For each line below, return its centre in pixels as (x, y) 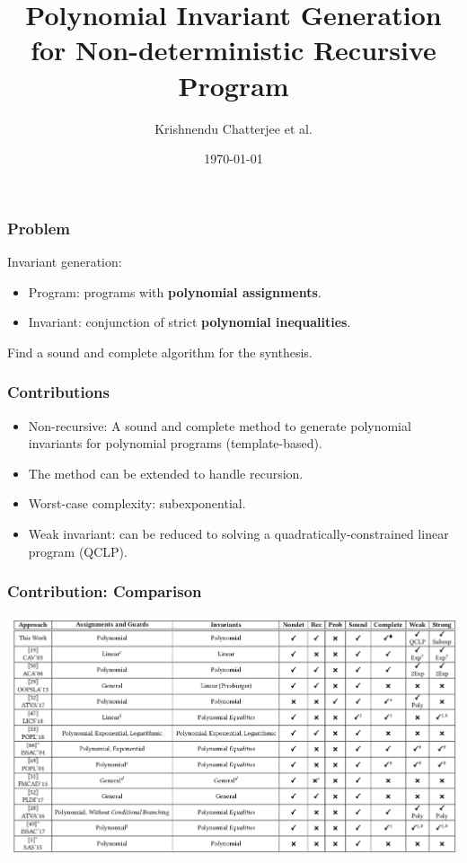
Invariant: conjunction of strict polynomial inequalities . (189, 322)
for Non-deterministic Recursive (233, 50)
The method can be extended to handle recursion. (166, 473)
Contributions (58, 392)
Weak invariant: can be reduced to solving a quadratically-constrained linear (238, 533)
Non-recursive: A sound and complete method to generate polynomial (220, 425)
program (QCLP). (78, 551)
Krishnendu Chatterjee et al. (233, 128)
